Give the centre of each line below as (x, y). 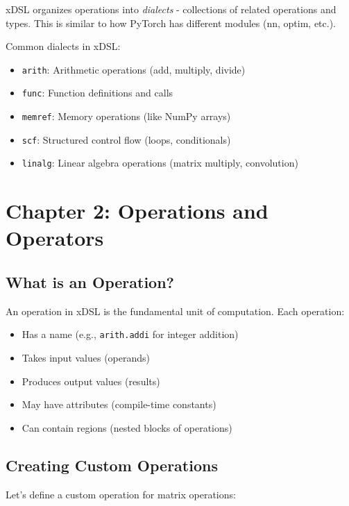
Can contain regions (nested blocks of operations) (127, 427)
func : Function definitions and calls (97, 93)
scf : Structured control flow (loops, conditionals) (126, 139)
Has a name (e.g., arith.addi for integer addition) (130, 334)
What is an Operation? (90, 282)
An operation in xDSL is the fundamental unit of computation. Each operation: (175, 311)
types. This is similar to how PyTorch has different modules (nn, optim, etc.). (171, 23)
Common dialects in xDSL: (63, 46)
